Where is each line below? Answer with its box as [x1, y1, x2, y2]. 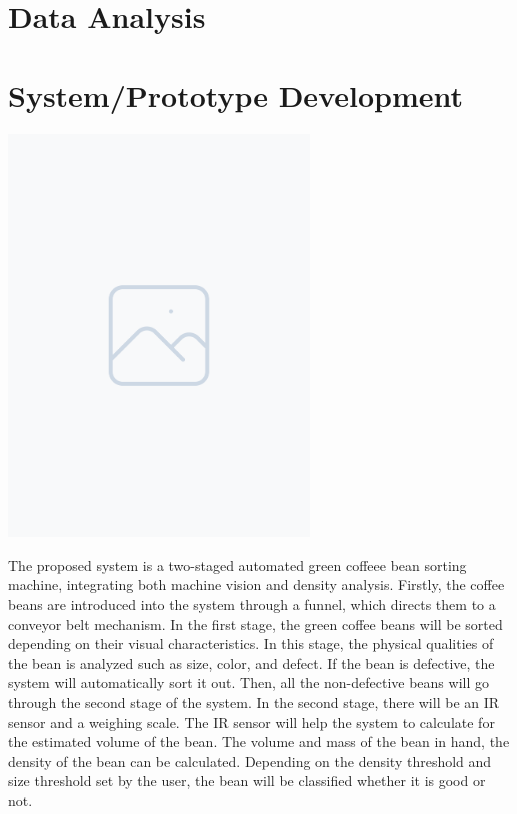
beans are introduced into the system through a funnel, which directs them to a [8, 593, 496, 614]
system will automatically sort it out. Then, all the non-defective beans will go [8, 672, 489, 693]
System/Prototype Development [8, 74, 464, 115]
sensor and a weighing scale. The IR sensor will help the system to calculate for [8, 711, 495, 732]
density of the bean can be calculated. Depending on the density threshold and [8, 750, 492, 771]
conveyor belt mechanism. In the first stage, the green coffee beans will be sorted [8, 613, 503, 634]
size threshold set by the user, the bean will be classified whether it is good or [8, 770, 486, 791]
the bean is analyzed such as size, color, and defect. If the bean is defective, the [8, 652, 495, 673]
